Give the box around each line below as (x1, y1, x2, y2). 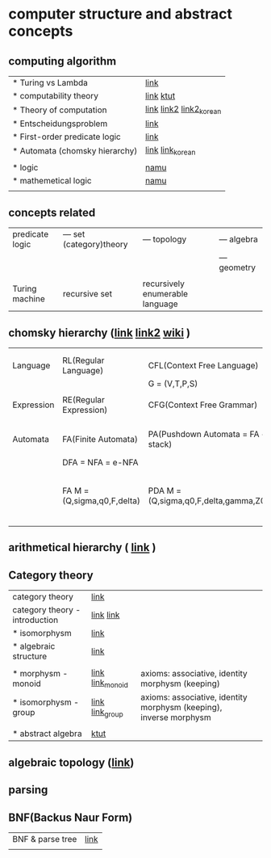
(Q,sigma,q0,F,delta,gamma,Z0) (148, 495, 269, 506)
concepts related (8, 205, 96, 219)
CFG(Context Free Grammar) (148, 399, 258, 410)
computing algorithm (8, 54, 117, 68)
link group (91, 706, 123, 719)
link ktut (144, 90, 176, 101)
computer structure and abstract (8, 5, 232, 23)
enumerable (142, 288, 188, 300)
